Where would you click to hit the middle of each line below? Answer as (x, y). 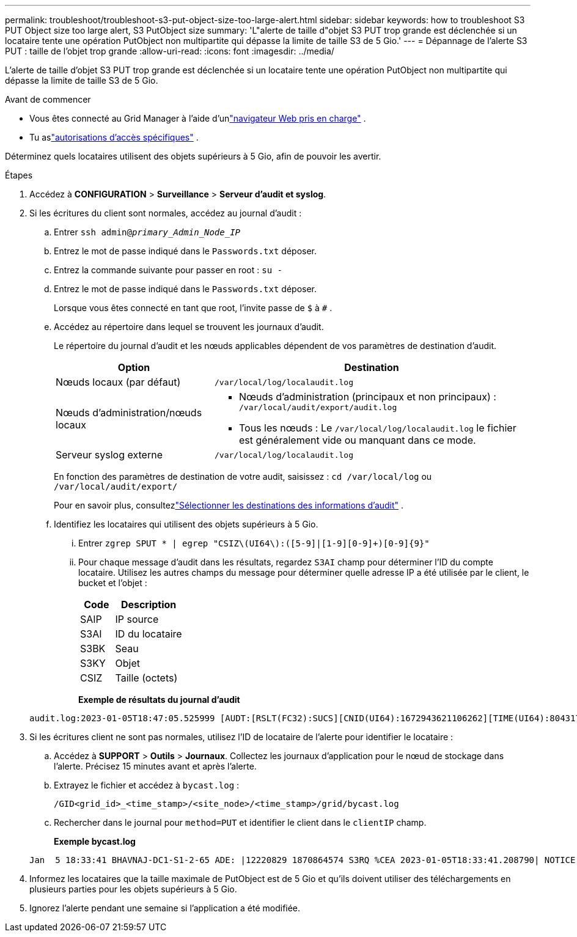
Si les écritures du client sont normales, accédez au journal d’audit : (166, 213)
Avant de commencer (48, 99)
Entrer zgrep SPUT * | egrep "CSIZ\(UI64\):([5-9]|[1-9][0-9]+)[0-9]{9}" (254, 543)
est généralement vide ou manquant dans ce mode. (357, 440)
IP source (137, 619)
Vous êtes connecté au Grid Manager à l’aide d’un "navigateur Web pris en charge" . (198, 118)
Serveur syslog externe (109, 455)
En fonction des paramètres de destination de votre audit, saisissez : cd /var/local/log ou (243, 476)
